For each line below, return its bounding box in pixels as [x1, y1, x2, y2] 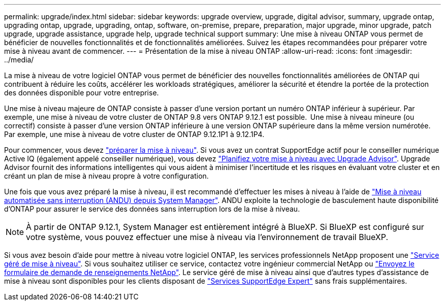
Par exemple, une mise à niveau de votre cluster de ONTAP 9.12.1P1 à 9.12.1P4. [4, 130, 265, 139]
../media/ [4, 55, 34, 64]
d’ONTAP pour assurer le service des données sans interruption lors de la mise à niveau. [4, 205, 300, 213]
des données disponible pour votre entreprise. [4, 88, 159, 97]
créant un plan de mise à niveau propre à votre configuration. [4, 172, 209, 180]
